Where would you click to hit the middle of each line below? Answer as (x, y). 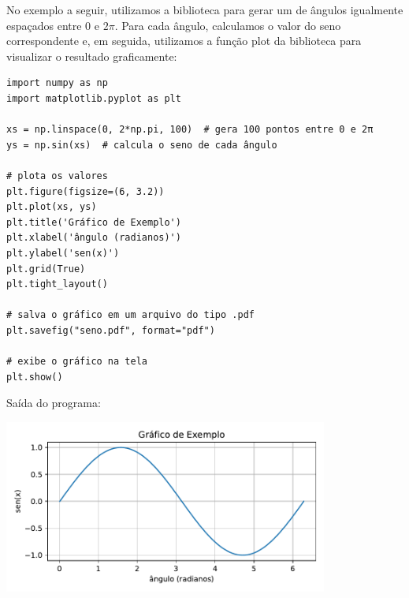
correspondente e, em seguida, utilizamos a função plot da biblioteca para (184, 41)
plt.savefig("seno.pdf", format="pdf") (111, 330)
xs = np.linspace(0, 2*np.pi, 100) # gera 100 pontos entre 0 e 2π (190, 130)
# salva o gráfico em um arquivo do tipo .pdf (130, 315)
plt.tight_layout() (57, 284)
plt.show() (35, 377)
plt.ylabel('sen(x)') (63, 253)
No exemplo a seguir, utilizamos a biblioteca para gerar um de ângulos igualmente (205, 9)
